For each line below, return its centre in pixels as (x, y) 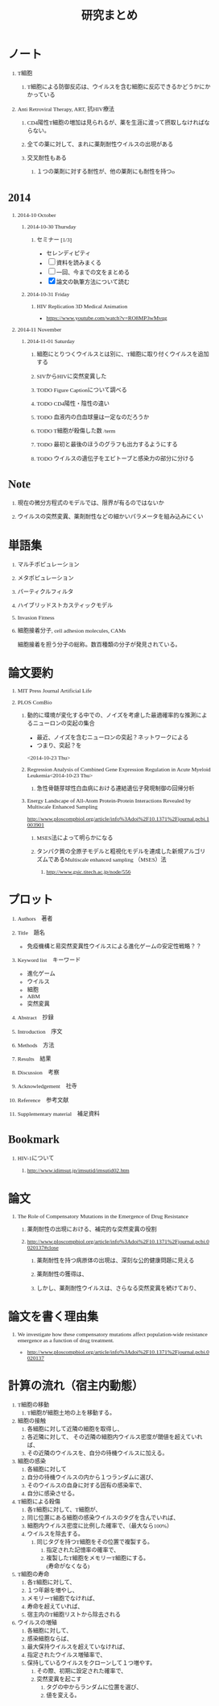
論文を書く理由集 (53, 1317)
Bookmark (34, 1139)
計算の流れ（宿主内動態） (76, 1386)
